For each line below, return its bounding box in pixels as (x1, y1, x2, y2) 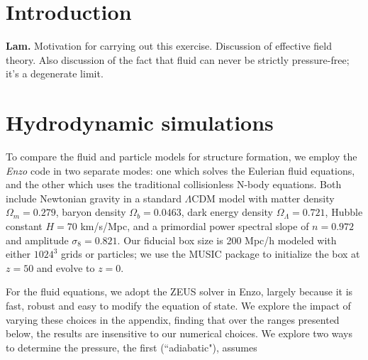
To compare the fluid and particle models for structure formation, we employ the (6, 149, 357, 164)
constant (6, 219, 43, 233)
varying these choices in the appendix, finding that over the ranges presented (6, 312, 340, 327)
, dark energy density (181, 204, 273, 219)
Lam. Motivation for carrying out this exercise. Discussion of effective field (6, 38, 333, 53)
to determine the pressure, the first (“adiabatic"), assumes (6, 339, 257, 354)
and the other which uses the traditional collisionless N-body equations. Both (6, 177, 342, 192)
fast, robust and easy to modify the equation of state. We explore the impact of (6, 298, 351, 312)
